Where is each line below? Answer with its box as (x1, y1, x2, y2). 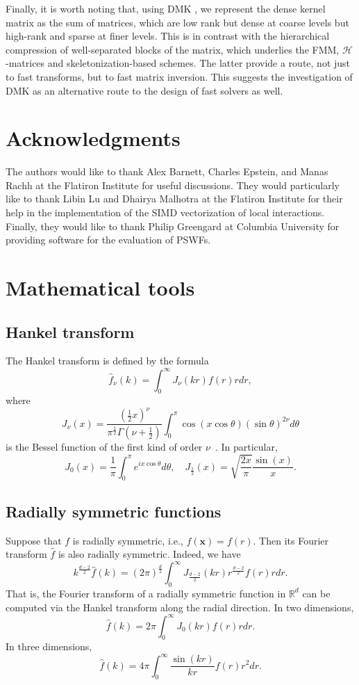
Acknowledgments (6, 124, 181, 152)
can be (302, 586, 331, 600)
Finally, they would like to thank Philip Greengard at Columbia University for (6, 218, 340, 233)
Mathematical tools (6, 273, 195, 302)
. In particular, (215, 440, 278, 454)
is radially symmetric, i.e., (72, 533, 183, 547)
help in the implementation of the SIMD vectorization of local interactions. (6, 205, 325, 220)
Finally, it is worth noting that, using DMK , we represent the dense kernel (6, 1, 326, 15)
